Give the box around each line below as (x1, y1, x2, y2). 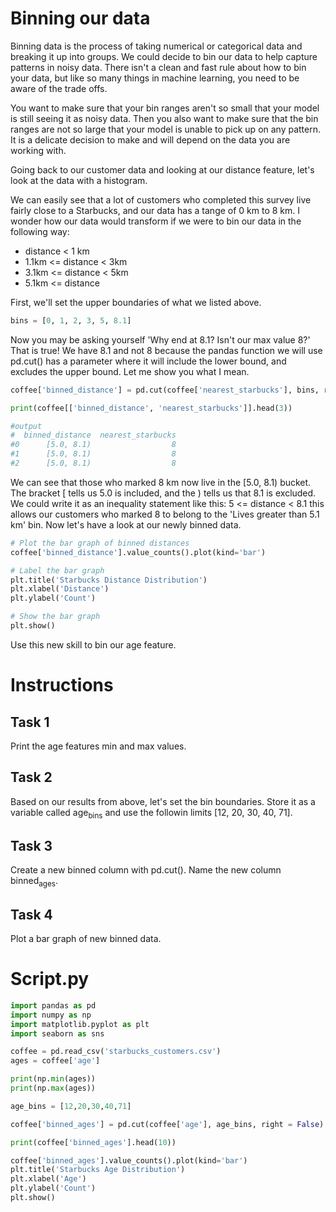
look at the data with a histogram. (10, 174, 148, 186)
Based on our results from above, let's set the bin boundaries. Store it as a (10, 795, 316, 807)
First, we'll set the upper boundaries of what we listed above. (10, 296, 262, 308)
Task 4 (10, 906, 53, 923)
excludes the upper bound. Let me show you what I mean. (10, 365, 250, 377)
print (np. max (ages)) (10, 1083, 97, 1094)
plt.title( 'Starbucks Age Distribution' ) (10, 1165, 186, 1175)
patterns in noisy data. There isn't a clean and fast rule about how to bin (10, 61, 307, 73)
